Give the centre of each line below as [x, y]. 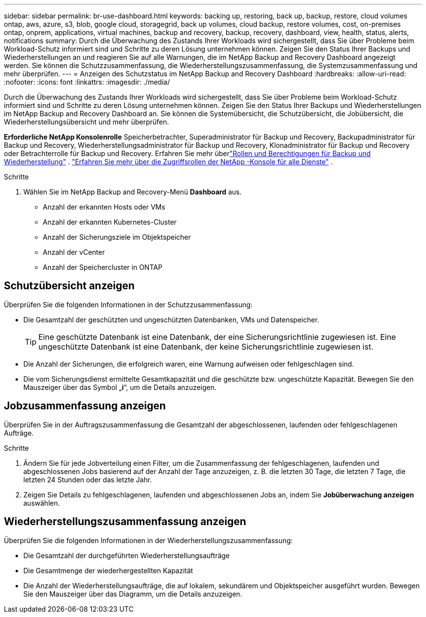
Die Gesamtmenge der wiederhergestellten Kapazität [108, 570]
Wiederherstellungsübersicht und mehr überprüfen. [87, 122]
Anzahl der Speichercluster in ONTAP [103, 267]
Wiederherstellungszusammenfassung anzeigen [125, 522]
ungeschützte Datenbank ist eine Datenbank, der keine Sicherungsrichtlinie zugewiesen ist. [206, 346]
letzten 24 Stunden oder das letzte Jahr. [88, 479]
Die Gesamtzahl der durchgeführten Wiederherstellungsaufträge [127, 555]
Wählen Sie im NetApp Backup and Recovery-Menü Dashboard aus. [133, 192]
